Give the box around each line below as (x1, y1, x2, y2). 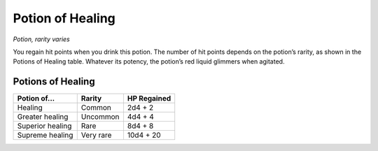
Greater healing (17, 112, 69, 122)
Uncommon (80, 112, 120, 122)
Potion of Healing (13, 10, 115, 26)
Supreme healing (17, 130, 73, 140)
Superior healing (17, 121, 72, 131)
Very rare (80, 130, 112, 140)
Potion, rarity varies (13, 35, 70, 43)
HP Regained (127, 94, 171, 103)
